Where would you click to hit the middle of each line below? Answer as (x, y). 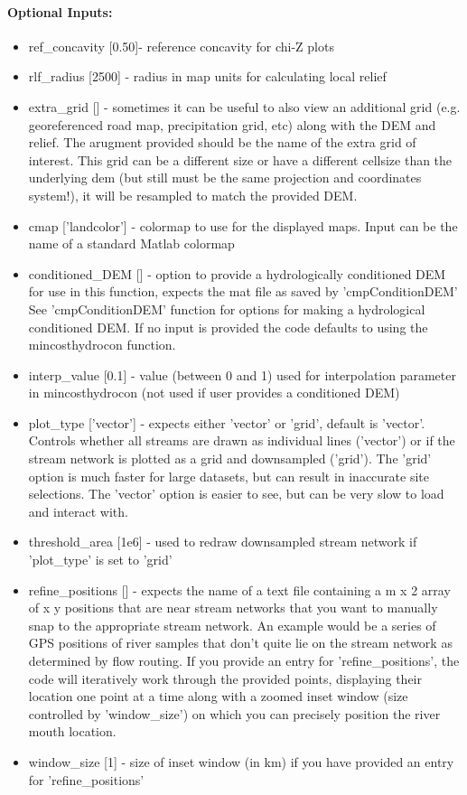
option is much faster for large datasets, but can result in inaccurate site (229, 476)
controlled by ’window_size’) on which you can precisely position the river (234, 713)
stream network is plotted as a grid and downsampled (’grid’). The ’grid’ (230, 458)
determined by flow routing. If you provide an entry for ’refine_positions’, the (244, 661)
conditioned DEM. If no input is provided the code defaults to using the (228, 327)
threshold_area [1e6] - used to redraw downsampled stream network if (223, 542)
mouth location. (72, 731)
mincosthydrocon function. (102, 345)
